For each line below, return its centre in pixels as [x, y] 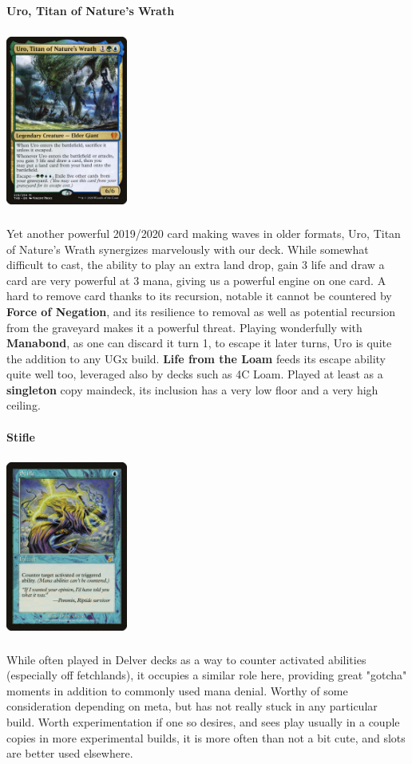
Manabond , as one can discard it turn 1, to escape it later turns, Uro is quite [199, 343]
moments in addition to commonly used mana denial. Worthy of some [177, 690]
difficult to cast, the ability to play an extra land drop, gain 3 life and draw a [196, 265]
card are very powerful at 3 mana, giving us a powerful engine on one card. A [196, 280]
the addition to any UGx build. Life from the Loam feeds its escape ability [196, 358]
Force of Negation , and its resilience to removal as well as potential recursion [201, 311]
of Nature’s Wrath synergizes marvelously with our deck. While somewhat [188, 249]
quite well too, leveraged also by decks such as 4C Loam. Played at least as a [195, 374]
